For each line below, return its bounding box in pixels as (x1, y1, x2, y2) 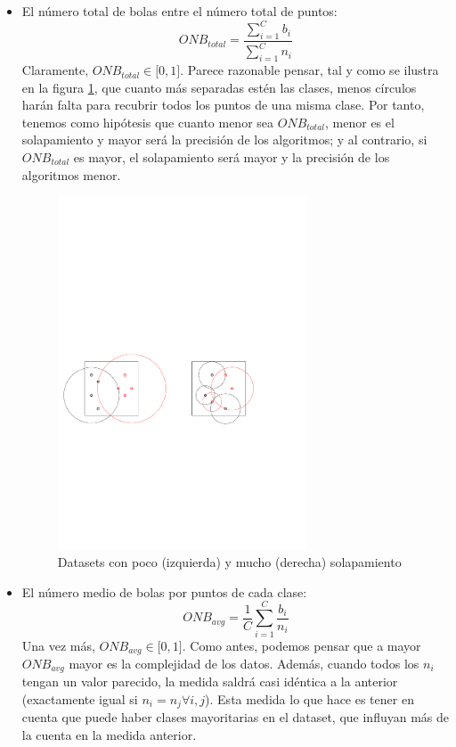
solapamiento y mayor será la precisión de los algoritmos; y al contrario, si (21, 130, 427, 149)
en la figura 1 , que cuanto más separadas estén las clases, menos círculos (21, 78, 417, 96)
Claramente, (21, 61, 89, 79)
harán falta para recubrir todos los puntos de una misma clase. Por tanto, (21, 95, 425, 114)
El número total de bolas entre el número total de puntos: (21, 2, 338, 20)
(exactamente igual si (21, 690, 138, 708)
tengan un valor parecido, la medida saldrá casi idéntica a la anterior (21, 672, 398, 691)
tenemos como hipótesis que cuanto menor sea (21, 112, 274, 131)
